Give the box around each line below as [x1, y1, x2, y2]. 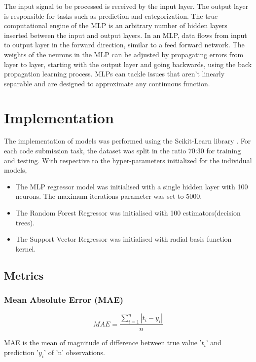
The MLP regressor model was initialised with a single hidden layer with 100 [15, 181, 248, 191]
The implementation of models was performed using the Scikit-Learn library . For [4, 136, 251, 146]
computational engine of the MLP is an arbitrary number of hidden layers [4, 20, 227, 31]
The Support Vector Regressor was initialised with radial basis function [15, 234, 232, 244]
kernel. [15, 243, 36, 253]
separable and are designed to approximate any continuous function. [4, 78, 210, 88]
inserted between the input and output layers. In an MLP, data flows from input [4, 30, 247, 40]
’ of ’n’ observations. [44, 347, 105, 358]
